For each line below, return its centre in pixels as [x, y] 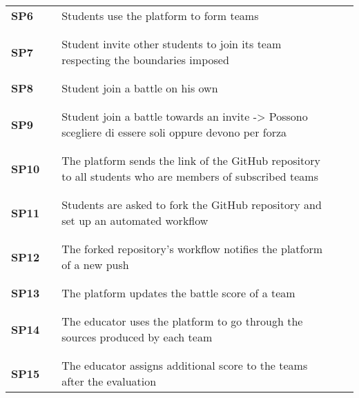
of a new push [95, 265]
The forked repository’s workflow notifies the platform [192, 249]
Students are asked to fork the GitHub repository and [192, 205]
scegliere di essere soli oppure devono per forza [174, 132]
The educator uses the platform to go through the [182, 321]
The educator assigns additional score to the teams [185, 365]
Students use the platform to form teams [160, 16]
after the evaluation [109, 381]
